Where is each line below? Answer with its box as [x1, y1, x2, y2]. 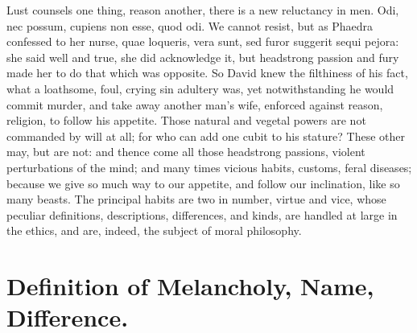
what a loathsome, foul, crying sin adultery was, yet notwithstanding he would [6, 80, 394, 97]
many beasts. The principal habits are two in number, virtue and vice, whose [6, 191, 386, 208]
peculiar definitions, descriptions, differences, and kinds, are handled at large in [6, 206, 398, 223]
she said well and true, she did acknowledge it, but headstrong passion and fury [6, 48, 399, 65]
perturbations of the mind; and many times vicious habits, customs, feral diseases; [6, 158, 412, 175]
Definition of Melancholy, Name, [6, 269, 374, 302]
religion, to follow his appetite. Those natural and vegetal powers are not [6, 112, 366, 129]
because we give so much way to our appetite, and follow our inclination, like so [6, 175, 400, 191]
